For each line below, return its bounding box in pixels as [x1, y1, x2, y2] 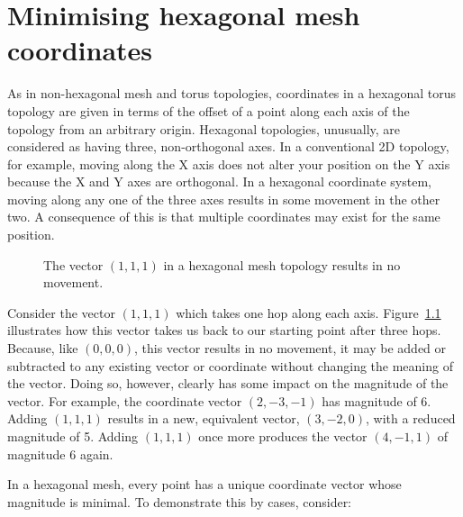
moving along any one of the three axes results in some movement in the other [7, 189, 440, 208]
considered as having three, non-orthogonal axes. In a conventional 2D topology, [7, 137, 449, 156]
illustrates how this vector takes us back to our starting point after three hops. [7, 321, 441, 340]
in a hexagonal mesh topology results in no [163, 255, 401, 274]
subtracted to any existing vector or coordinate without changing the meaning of [7, 356, 453, 375]
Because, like [7, 339, 78, 358]
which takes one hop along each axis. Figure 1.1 [176, 303, 441, 322]
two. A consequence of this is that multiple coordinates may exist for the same [7, 207, 440, 226]
